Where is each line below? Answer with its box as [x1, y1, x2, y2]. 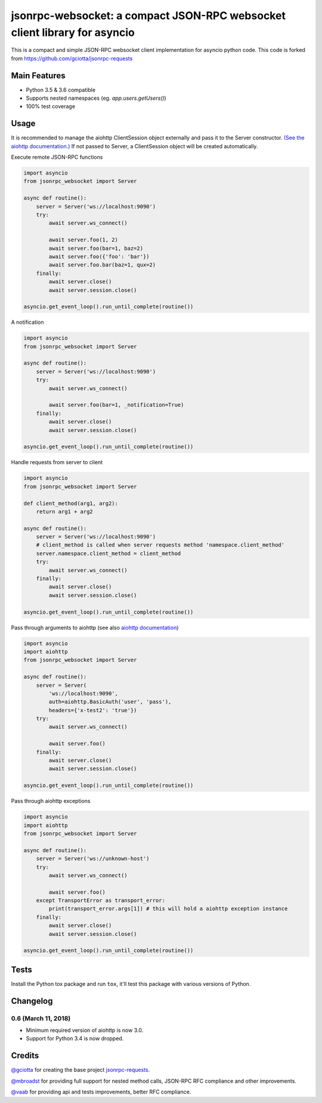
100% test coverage [26, 103, 76, 110]
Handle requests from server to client [11, 459, 103, 466]
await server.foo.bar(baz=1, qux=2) [48, 262, 156, 268]
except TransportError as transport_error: [36, 897, 165, 904]
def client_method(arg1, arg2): [23, 500, 119, 507]
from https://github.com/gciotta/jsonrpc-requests [11, 54, 133, 62]
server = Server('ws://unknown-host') [36, 855, 150, 862]
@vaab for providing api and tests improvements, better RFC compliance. [11, 1088, 191, 1096]
